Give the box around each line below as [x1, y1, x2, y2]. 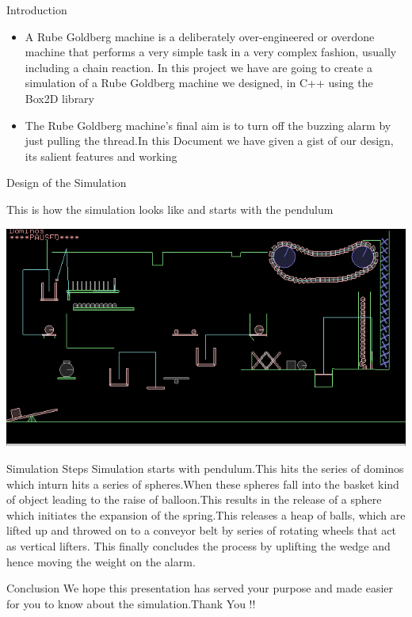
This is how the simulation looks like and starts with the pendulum [6, 200, 334, 217]
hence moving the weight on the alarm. [6, 553, 196, 569]
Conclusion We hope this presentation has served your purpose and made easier [6, 580, 394, 596]
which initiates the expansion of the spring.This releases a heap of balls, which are [6, 506, 406, 523]
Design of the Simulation [6, 174, 127, 191]
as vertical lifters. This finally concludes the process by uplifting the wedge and [6, 537, 391, 554]
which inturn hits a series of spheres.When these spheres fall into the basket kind [6, 475, 399, 492]
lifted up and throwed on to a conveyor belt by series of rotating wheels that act [6, 522, 396, 539]
